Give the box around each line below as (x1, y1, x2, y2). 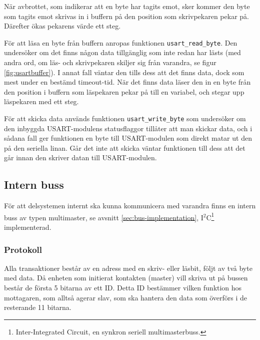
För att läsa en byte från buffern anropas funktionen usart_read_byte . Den (4, 37, 237, 48)
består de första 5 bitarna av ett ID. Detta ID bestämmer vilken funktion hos (4, 282, 242, 293)
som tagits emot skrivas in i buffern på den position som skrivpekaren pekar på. (4, 11, 249, 21)
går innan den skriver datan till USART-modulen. (4, 152, 157, 163)
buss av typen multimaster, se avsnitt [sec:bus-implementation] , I (4, 212, 203, 222)
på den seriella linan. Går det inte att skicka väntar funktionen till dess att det (4, 142, 245, 153)
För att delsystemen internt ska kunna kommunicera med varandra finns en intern (4, 200, 256, 211)
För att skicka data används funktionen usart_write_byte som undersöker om (4, 113, 246, 123)
